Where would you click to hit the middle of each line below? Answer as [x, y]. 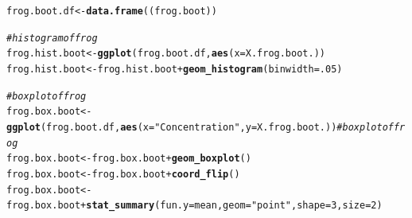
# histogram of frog [52, 38]
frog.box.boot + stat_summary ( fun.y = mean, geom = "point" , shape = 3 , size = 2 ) [194, 206]
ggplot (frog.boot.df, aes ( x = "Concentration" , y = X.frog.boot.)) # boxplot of [200, 127]
